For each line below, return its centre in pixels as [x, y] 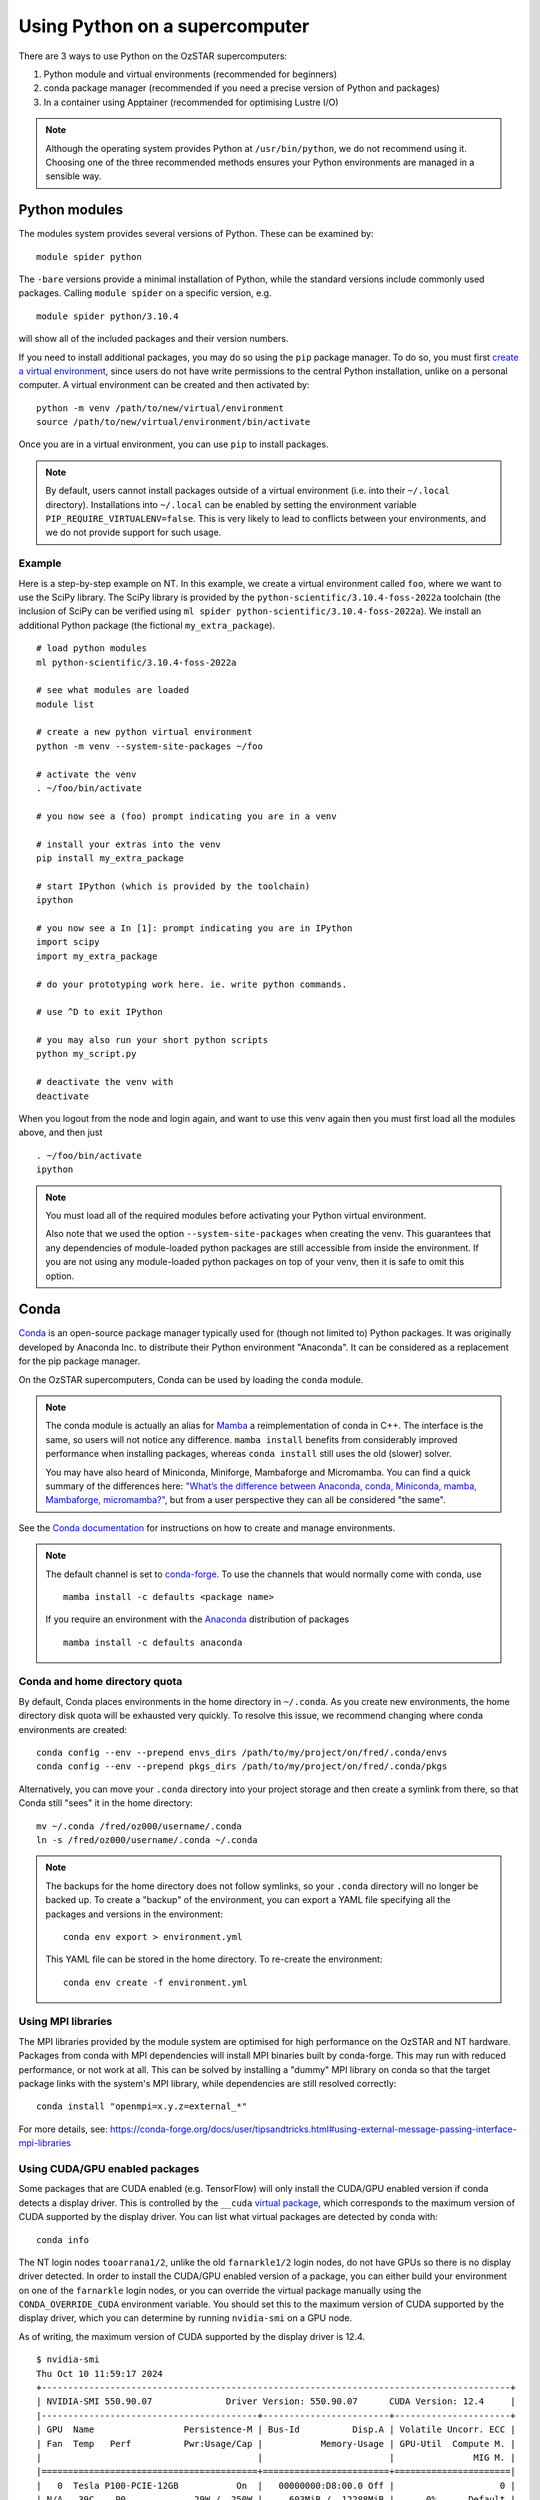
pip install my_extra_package [110, 858]
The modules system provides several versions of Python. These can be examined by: [196, 234]
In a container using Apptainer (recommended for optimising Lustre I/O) [191, 102]
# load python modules [92, 648]
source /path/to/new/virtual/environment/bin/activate [173, 422]
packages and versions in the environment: [134, 1914]
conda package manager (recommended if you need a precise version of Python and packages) [241, 88]
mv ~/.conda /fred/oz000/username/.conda [139, 1826]
